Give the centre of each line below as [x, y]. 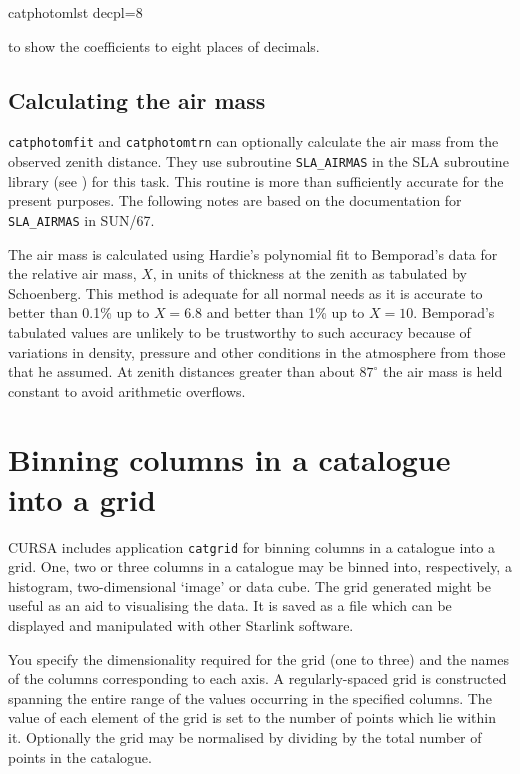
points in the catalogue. [80, 756]
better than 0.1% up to [79, 312]
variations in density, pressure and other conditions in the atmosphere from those [257, 351]
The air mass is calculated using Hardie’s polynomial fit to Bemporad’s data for [253, 253]
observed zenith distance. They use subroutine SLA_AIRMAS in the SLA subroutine [258, 161]
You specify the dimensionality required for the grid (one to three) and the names [258, 658]
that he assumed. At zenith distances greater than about [181, 371]
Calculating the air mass [137, 99]
